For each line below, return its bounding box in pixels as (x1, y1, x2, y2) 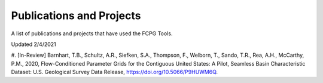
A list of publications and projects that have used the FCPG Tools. (11, 30, 173, 37)
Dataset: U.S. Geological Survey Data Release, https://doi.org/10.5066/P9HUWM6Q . (11, 69, 218, 76)
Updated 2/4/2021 (11, 41, 56, 48)
